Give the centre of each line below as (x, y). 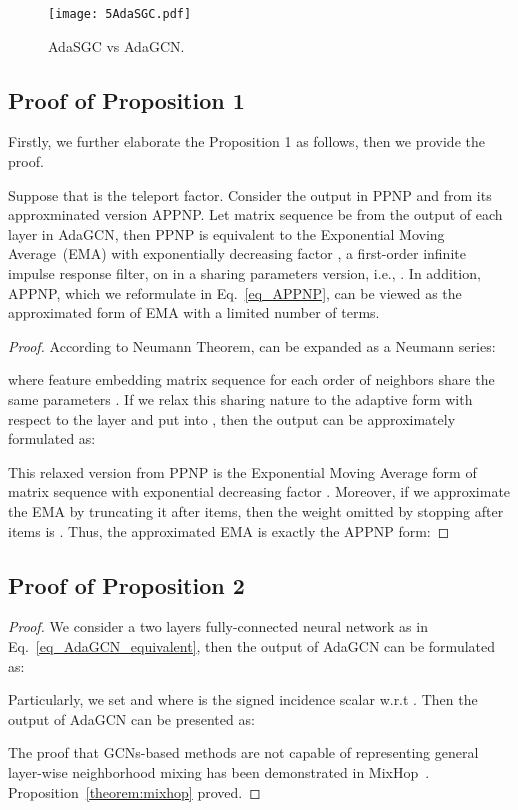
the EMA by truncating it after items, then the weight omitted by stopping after (256, 510)
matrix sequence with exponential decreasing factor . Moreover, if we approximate (259, 491)
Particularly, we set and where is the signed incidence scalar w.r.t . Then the (243, 699)
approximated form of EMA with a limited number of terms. (194, 312)
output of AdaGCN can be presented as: (131, 718)
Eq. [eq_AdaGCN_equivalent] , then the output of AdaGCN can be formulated (251, 645)
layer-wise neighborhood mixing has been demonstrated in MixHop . (219, 771)
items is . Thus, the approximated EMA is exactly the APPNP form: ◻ (229, 530)
